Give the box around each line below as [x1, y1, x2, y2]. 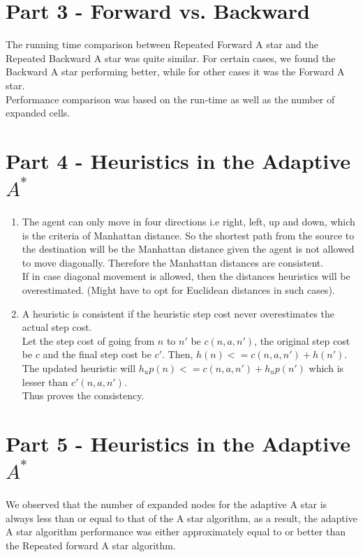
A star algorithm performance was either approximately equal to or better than [6, 524, 346, 539]
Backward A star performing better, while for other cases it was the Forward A [6, 64, 345, 79]
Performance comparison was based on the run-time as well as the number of [6, 91, 335, 106]
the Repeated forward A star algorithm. [6, 537, 176, 552]
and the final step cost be [43, 347, 151, 362]
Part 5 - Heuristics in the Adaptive [6, 429, 351, 457]
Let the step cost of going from [22, 333, 155, 348]
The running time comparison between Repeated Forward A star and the [6, 37, 318, 52]
